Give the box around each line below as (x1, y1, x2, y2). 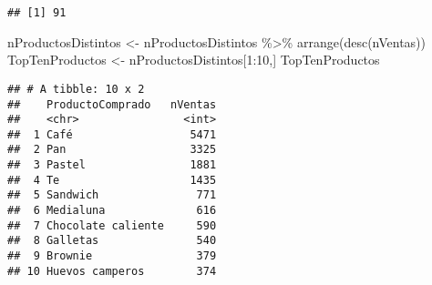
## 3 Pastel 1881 (7, 158, 217, 172)
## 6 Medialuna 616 (7, 204, 217, 218)
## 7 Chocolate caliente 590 (7, 219, 217, 232)
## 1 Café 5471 (7, 127, 217, 141)
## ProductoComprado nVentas (7, 97, 217, 111)
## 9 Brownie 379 (7, 249, 217, 263)
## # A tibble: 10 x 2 (7, 82, 145, 96)
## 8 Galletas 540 (7, 234, 217, 248)
